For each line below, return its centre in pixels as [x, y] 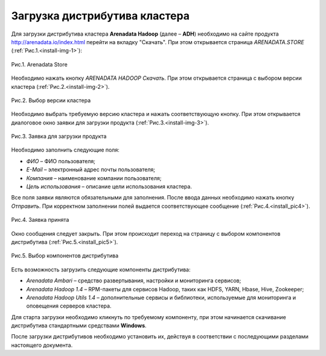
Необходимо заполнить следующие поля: [66, 150]
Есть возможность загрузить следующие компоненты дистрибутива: [101, 270]
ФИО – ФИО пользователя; [61, 161]
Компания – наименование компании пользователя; [94, 178]
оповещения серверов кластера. [69, 306]
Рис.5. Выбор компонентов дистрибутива [65, 256]
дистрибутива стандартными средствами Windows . [79, 326]
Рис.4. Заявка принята [40, 220]
